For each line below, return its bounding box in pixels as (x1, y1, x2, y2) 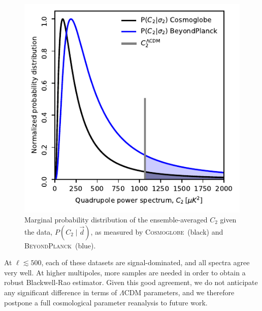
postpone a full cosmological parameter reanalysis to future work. (4, 297, 208, 307)
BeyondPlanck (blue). (24, 240, 96, 250)
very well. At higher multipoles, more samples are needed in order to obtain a (4, 267, 246, 277)
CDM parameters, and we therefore (124, 287, 235, 297)
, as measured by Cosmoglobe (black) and (90, 226, 223, 237)
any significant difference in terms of (4, 287, 117, 297)
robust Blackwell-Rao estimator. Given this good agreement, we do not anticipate (4, 277, 258, 288)
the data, (24, 226, 53, 237)
